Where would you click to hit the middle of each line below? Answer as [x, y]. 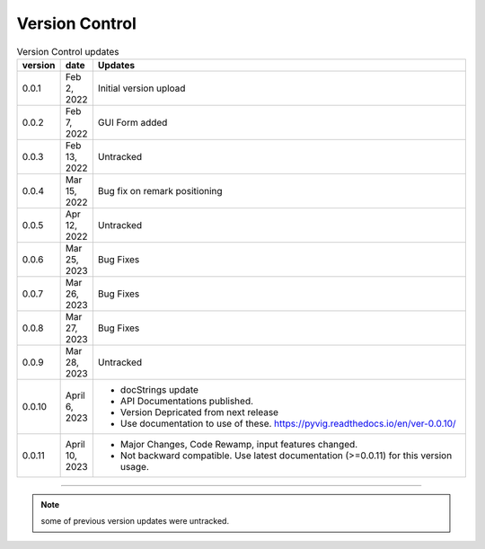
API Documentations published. [187, 401]
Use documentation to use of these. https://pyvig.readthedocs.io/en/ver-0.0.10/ [288, 423]
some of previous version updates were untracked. [135, 521]
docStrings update [159, 389]
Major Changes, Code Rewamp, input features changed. [239, 444]
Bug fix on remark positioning [160, 190]
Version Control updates [68, 51]
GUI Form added [132, 122]
